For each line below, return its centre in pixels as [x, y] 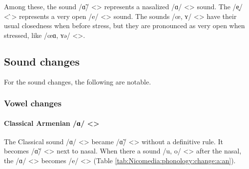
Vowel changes [33, 103]
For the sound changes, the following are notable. [78, 81]
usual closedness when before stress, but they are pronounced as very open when [124, 25]
